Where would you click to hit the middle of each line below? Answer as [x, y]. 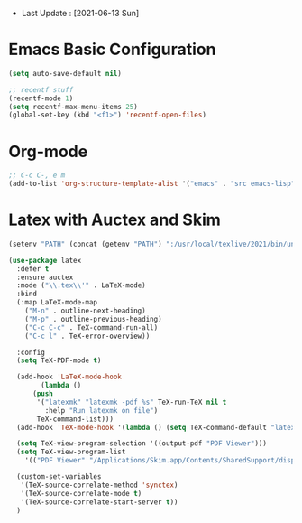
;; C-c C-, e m [37, 175]
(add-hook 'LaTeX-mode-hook [69, 377]
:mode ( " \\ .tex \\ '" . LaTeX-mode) [81, 285]
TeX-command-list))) [75, 419]
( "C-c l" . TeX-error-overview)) [87, 336]
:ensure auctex [45, 277]
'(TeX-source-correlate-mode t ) [81, 493]
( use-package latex [45, 260]
